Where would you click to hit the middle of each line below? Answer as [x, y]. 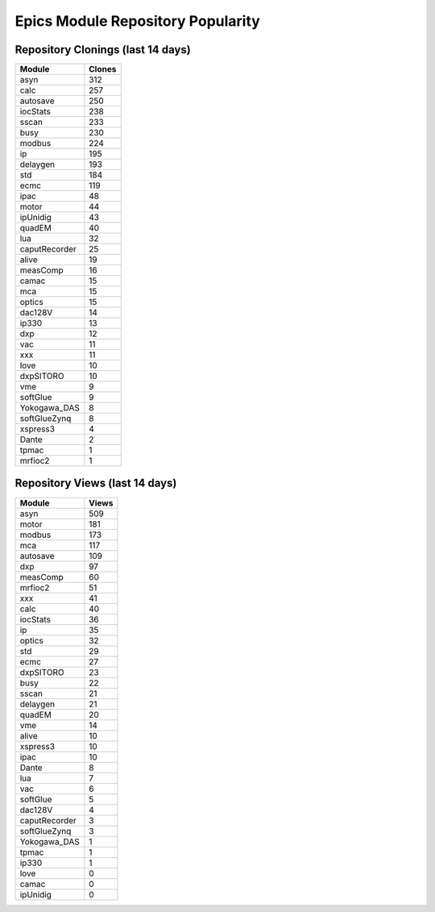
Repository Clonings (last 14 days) [103, 50]
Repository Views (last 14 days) [96, 483]
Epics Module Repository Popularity [138, 21]
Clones [103, 69]
